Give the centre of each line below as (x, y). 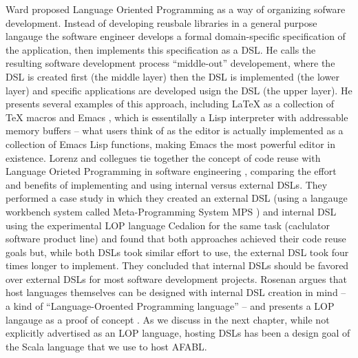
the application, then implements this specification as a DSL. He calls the (161, 49)
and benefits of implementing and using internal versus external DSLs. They (167, 184)
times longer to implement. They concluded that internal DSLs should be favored (177, 265)
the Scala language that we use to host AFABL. (106, 346)
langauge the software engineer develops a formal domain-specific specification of (176, 36)
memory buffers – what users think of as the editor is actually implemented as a (175, 130)
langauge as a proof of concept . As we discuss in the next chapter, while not (168, 319)
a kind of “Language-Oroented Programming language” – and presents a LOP (170, 306)
